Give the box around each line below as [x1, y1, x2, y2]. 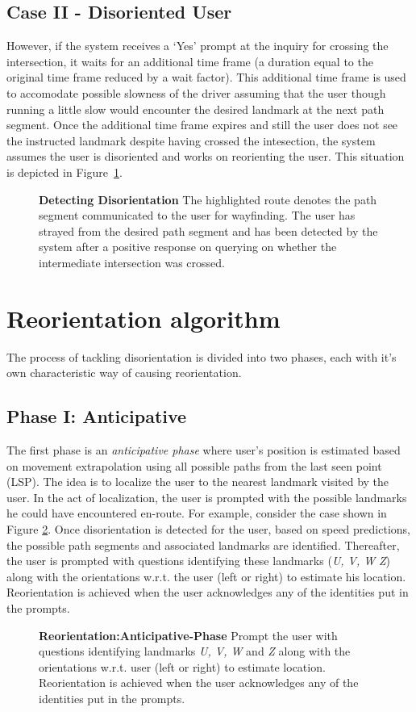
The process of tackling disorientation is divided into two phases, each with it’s [6, 348, 397, 365]
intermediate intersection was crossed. [39, 253, 225, 270]
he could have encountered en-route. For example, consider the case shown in [6, 505, 387, 521]
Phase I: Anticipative [6, 404, 187, 429]
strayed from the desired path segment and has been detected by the [39, 222, 378, 239]
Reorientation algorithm [6, 301, 281, 334]
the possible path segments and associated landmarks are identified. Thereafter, [6, 536, 400, 553]
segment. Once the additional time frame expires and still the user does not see [6, 116, 398, 133]
